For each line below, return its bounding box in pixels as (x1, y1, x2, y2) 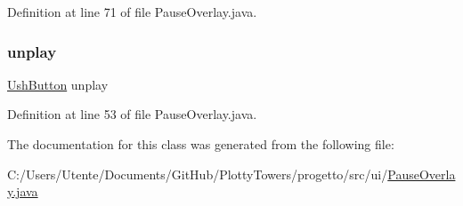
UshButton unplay (7, 75, 109, 93)
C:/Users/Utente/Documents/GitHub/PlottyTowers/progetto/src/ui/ (7, 164, 388, 183)
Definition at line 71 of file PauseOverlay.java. (7, 3, 257, 20)
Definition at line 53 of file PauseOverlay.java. (7, 105, 257, 123)
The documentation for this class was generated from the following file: (7, 135, 394, 153)
